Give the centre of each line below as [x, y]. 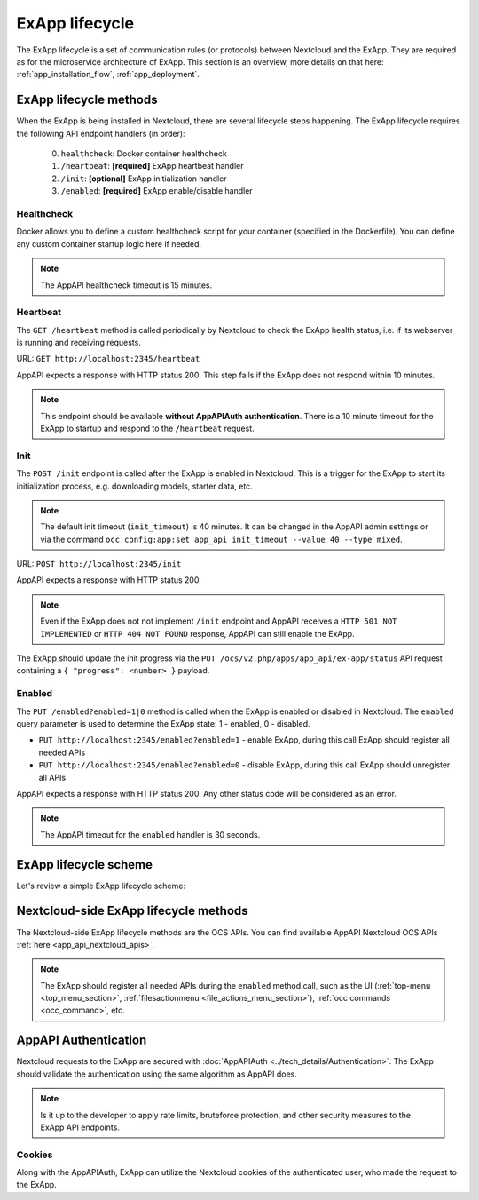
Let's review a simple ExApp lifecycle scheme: [101, 886]
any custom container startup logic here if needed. [109, 243]
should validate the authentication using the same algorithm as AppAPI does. [157, 1074]
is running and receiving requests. [79, 343]
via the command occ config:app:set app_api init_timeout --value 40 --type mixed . [221, 539]
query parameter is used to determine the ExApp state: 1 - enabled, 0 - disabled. [163, 723]
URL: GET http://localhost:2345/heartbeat [108, 359]
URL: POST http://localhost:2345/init [99, 564]
